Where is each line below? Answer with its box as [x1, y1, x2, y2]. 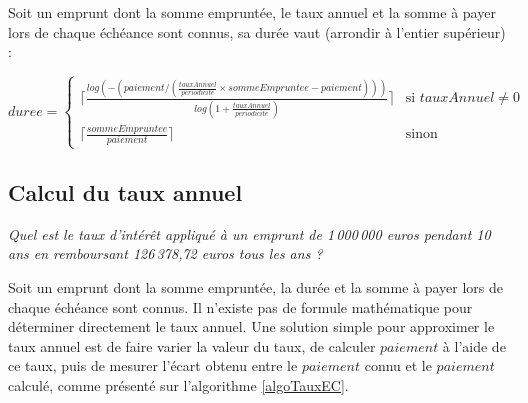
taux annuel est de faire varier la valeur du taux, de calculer [8, 335, 376, 356]
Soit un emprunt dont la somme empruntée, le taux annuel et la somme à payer [8, 2, 496, 22]
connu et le [364, 355, 432, 376]
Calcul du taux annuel [8, 176, 243, 207]
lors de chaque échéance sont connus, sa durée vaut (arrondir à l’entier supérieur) [8, 21, 506, 42]
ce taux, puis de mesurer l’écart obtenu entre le [8, 355, 298, 376]
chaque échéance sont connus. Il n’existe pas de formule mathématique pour [8, 296, 473, 317]
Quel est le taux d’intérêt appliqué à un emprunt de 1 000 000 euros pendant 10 [8, 223, 491, 244]
